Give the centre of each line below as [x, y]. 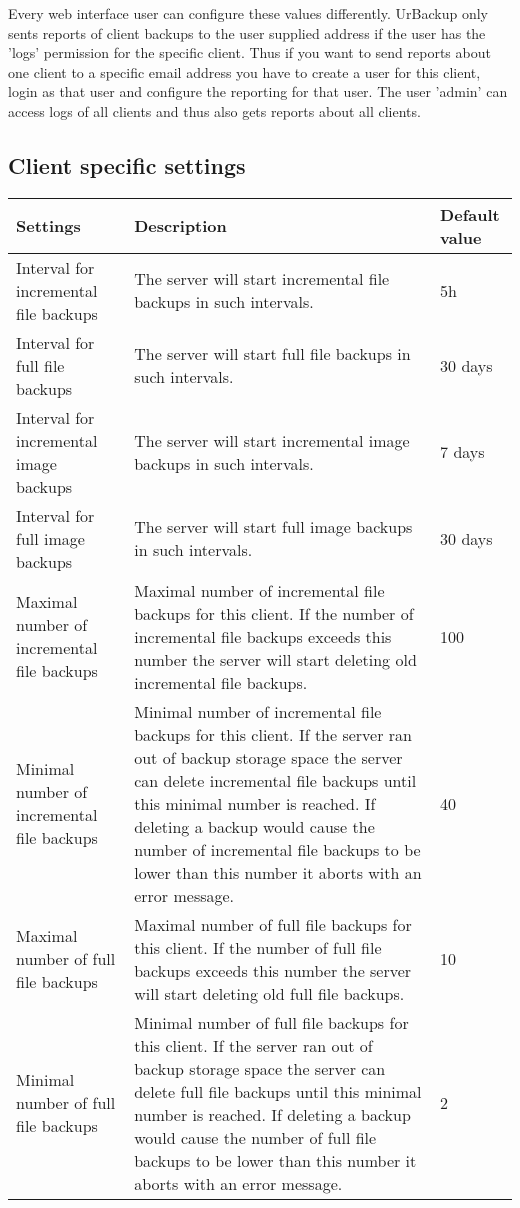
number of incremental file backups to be [277, 849]
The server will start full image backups [273, 527]
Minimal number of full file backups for [271, 1022]
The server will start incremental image [272, 440]
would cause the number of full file [255, 1137]
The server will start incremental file [262, 279]
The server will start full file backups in [272, 354]
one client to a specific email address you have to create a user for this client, [244, 71]
